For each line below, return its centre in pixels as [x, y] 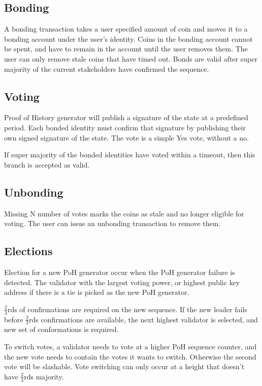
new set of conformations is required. [61, 329]
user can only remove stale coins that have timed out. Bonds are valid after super [131, 58]
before [14, 319]
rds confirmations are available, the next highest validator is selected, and [143, 319]
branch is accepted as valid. [47, 164]
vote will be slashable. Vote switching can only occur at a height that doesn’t [124, 366]
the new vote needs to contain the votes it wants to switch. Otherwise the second [130, 356]
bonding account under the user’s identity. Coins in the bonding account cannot [128, 38]
